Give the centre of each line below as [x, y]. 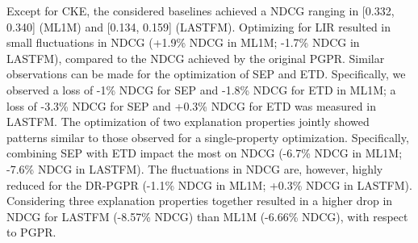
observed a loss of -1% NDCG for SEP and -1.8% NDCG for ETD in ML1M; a [201, 89]
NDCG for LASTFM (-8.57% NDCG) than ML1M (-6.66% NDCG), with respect [207, 216]
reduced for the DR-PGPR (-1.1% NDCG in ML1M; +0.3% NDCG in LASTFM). [209, 184]
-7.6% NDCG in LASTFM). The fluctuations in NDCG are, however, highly [195, 168]
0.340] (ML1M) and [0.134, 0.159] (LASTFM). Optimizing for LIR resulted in [199, 26]
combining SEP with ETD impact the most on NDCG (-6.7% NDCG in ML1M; [205, 153]
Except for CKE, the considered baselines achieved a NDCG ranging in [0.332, [201, 10]
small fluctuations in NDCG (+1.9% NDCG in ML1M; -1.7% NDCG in [183, 42]
